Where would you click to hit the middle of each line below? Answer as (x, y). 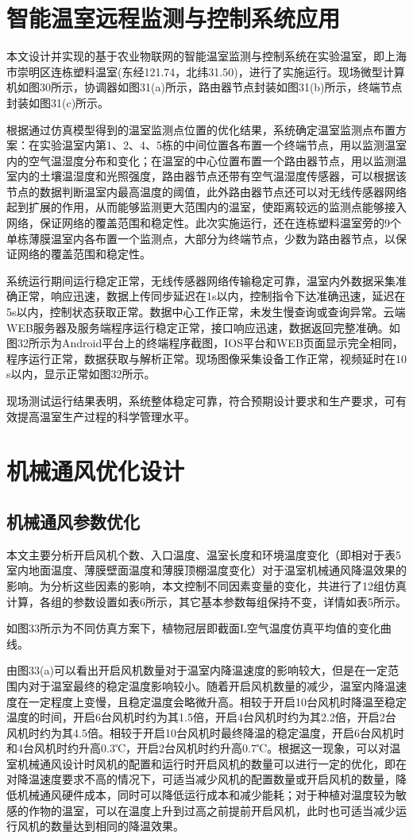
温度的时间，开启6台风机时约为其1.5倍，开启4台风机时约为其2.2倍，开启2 (196, 717)
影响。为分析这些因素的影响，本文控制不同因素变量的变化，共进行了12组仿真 (206, 585)
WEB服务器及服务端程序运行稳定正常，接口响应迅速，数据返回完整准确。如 (203, 327)
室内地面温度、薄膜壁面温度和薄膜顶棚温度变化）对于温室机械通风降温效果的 (206, 570)
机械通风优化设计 (96, 471)
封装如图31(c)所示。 (58, 102)
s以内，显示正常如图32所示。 (81, 374)
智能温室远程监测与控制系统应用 (174, 18)
